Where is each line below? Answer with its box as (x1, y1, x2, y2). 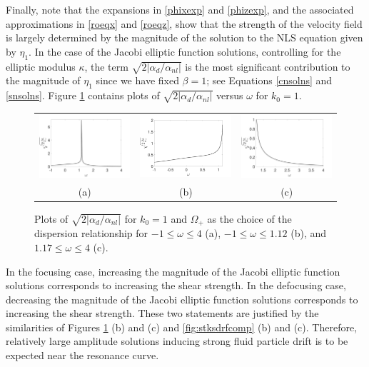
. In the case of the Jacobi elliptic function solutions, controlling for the (29, 44, 341, 59)
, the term (84, 59, 128, 74)
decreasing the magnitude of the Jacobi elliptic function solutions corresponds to (6, 291, 358, 306)
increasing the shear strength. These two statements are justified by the (6, 306, 319, 321)
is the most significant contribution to (185, 59, 350, 74)
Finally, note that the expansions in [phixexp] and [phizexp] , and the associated (6, 2, 354, 16)
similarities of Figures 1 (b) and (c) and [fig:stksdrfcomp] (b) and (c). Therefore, (6, 319, 358, 334)
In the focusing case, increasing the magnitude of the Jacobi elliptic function (6, 263, 340, 278)
